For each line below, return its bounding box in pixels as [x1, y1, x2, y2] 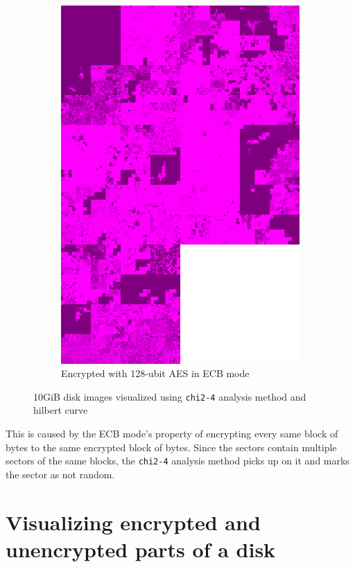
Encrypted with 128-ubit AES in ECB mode [61, 366, 250, 381]
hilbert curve [33, 403, 88, 417]
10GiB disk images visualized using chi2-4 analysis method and [33, 389, 306, 403]
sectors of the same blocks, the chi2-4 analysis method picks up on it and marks [6, 453, 349, 468]
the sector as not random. [6, 466, 115, 481]
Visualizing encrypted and [6, 507, 261, 536]
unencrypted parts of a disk [6, 534, 276, 563]
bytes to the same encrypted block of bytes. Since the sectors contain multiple [6, 439, 337, 454]
